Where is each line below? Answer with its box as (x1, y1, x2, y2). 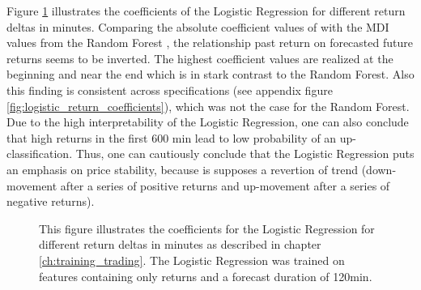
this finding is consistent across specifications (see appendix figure (6, 81, 333, 98)
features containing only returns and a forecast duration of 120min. (39, 267, 372, 284)
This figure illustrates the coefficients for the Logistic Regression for (39, 220, 375, 237)
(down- (361, 160, 397, 177)
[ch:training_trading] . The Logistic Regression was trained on (39, 251, 345, 268)
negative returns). (6, 193, 95, 210)
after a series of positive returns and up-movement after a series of (60, 177, 390, 194)
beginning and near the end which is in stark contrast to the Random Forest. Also (6, 66, 415, 83)
